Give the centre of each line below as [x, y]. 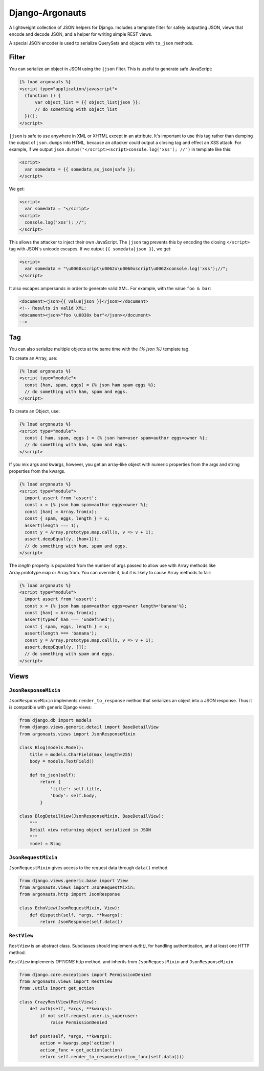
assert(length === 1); [52, 525]
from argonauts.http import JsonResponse [70, 894]
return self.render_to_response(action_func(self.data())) [112, 1057]
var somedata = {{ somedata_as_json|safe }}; [80, 169]
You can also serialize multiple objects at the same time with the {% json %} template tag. [99, 349]
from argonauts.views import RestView [66, 981]
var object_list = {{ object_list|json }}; [88, 102]
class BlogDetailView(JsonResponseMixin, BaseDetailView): [91, 816]
